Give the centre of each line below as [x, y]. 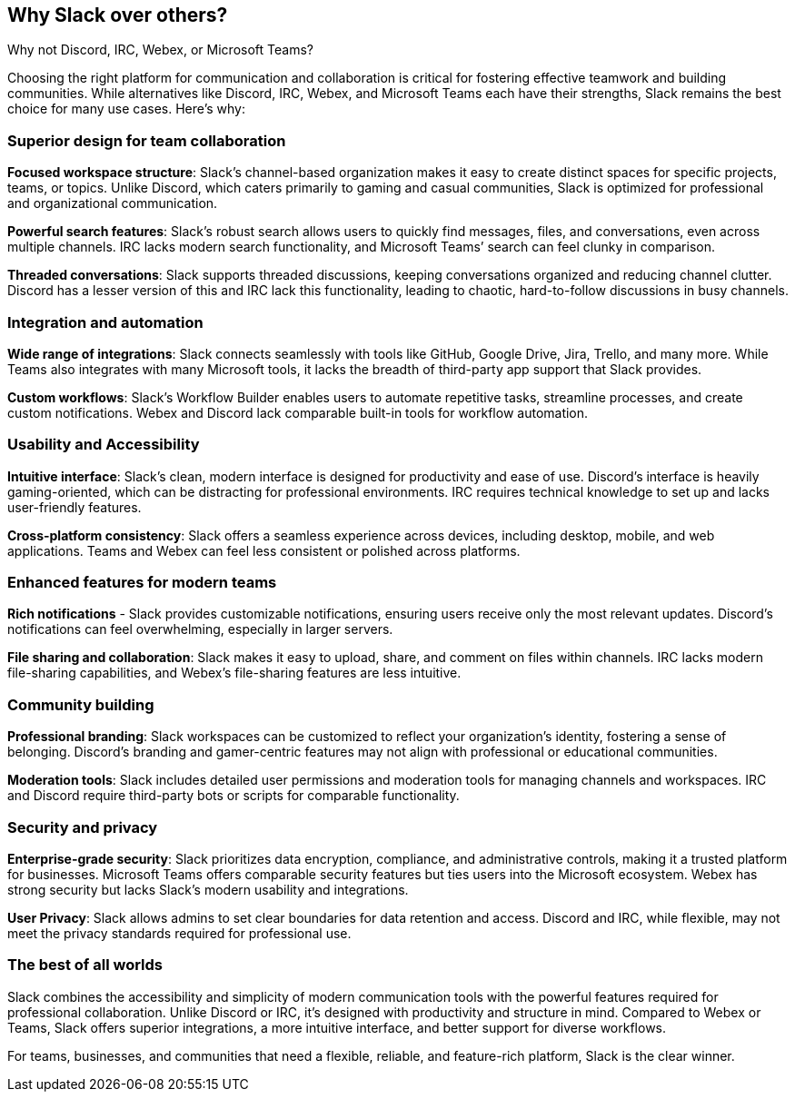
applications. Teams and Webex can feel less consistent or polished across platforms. [264, 550]
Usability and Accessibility [104, 445]
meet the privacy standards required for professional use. [179, 933]
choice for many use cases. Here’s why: [126, 109]
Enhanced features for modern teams [142, 583]
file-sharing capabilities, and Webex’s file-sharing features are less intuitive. [234, 673]
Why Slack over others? [118, 15]
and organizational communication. [113, 203]
